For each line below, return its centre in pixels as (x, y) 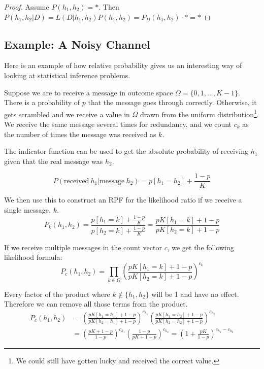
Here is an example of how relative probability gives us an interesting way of (123, 65)
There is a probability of (42, 102)
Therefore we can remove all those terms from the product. (96, 304)
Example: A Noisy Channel (77, 44)
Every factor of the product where (57, 294)
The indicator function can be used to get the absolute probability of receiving (126, 151)
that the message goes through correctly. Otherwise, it (172, 102)
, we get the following (201, 247)
